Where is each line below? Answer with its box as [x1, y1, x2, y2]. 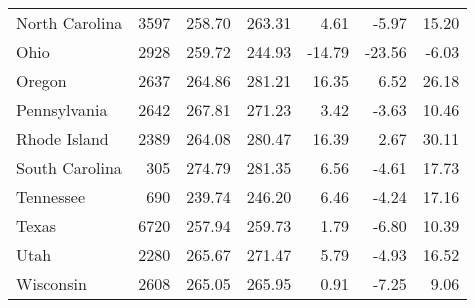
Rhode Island [16, 127, 109, 150]
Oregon [16, 69, 67, 92]
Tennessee [16, 185, 86, 208]
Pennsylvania [16, 98, 108, 121]
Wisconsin [16, 272, 87, 295]
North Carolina [16, 11, 123, 34]
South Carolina [16, 156, 122, 179]
